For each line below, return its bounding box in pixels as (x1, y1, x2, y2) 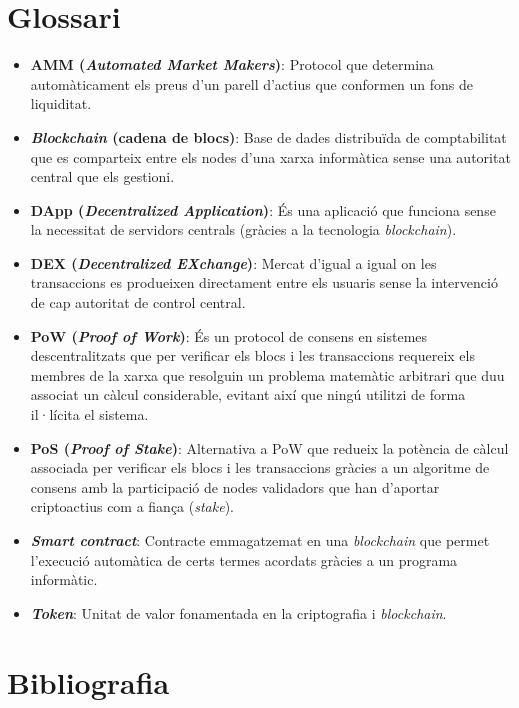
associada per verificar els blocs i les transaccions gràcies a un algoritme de (30, 457, 490, 478)
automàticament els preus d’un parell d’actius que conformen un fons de (30, 73, 474, 94)
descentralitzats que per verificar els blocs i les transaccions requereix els (30, 345, 475, 366)
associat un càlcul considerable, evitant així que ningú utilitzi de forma (30, 384, 466, 405)
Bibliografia (7, 661, 170, 702)
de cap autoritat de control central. (30, 292, 246, 313)
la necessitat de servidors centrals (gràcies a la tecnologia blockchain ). (30, 219, 457, 240)
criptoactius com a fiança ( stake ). (30, 496, 234, 517)
